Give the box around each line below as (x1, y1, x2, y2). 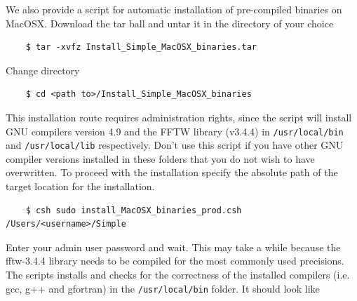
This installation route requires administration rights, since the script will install (6, 109, 352, 124)
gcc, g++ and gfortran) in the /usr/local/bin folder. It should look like (6, 281, 320, 295)
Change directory (6, 62, 80, 77)
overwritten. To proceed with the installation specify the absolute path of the (6, 165, 338, 180)
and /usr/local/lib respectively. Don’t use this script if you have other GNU (6, 138, 344, 152)
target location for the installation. (6, 179, 155, 194)
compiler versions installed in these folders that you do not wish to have (6, 151, 315, 166)
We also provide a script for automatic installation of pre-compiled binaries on (6, 2, 342, 16)
